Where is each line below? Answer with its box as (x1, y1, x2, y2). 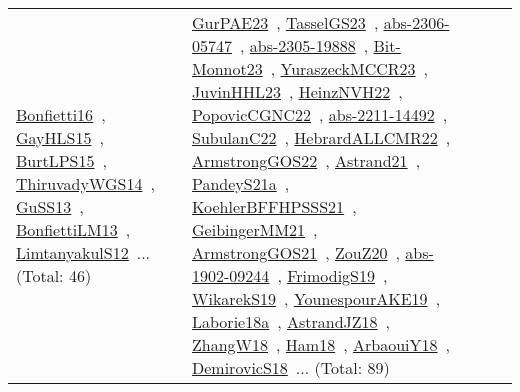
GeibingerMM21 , (192, 218, 318, 241)
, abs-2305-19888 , (240, 34, 369, 57)
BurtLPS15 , (16, 149, 107, 172)
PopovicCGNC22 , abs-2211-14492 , (192, 103, 448, 126)
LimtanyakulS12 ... (16, 241, 151, 264)
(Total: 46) (16, 264, 92, 287)
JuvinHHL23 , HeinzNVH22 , (192, 80, 403, 103)
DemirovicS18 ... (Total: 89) (192, 356, 390, 379)
